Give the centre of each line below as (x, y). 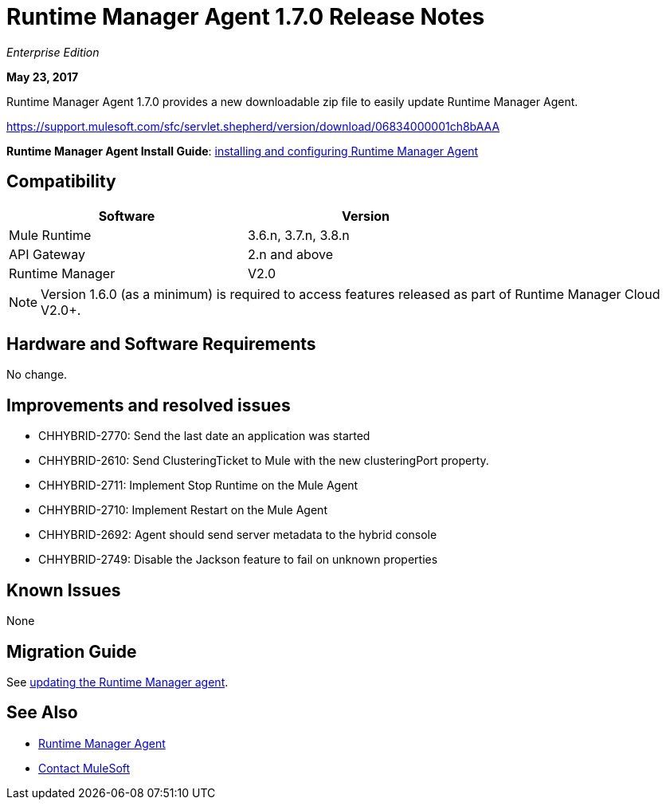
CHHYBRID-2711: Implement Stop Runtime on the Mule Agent (198, 486)
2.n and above (291, 254)
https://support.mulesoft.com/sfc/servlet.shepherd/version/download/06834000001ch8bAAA (253, 126)
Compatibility (61, 182)
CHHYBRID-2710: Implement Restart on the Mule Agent (183, 510)
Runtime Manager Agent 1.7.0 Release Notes (246, 17)
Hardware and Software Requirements (161, 344)
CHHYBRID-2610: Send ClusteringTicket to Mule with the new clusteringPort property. (264, 461)
